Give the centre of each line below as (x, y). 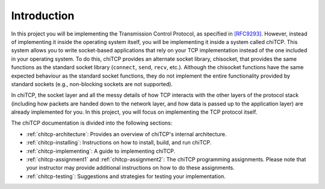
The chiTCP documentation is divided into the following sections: (92, 123)
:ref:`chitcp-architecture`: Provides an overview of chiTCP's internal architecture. (126, 134)
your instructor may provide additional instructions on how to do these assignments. (130, 168)
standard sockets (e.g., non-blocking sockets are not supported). (92, 84)
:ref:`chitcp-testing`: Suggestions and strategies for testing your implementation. (126, 176)
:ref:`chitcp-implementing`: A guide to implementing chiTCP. (101, 151)
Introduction (43, 16)
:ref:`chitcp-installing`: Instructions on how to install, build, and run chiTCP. (119, 143)
